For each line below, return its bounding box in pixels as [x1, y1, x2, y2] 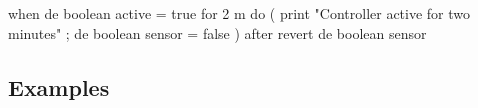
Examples [8, 71, 110, 102]
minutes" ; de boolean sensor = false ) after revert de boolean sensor [8, 22, 427, 43]
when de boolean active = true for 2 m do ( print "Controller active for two [8, 3, 471, 23]
